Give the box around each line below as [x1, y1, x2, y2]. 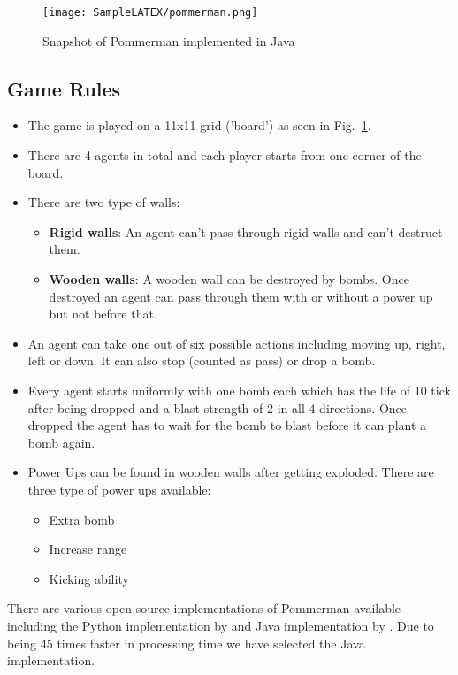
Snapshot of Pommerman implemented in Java [42, 31, 295, 50]
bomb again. [27, 433, 95, 451]
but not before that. [49, 304, 157, 323]
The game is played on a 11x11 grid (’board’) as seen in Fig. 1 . [27, 116, 371, 134]
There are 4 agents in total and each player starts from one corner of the [27, 146, 422, 165]
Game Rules [7, 74, 121, 102]
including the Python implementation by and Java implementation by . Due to [7, 616, 434, 634]
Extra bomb [49, 510, 115, 528]
